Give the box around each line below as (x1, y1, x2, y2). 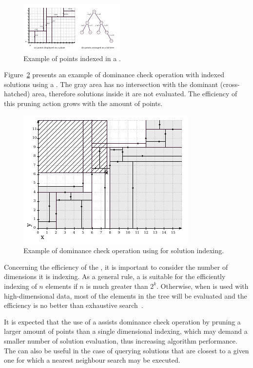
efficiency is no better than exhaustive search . (4, 300, 143, 310)
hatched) (4, 88, 30, 99)
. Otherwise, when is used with (156, 281, 249, 291)
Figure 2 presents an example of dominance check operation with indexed (4, 69, 224, 80)
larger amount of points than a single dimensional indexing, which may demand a (4, 326, 248, 336)
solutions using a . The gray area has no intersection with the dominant (4, 79, 218, 89)
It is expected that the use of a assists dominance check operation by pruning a (4, 316, 241, 326)
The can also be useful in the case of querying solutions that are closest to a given (4, 345, 249, 355)
